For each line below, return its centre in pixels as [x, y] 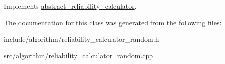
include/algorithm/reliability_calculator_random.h [82, 39]
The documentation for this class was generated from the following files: [113, 22]
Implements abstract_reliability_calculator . [70, 6]
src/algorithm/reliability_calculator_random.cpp [79, 55]
